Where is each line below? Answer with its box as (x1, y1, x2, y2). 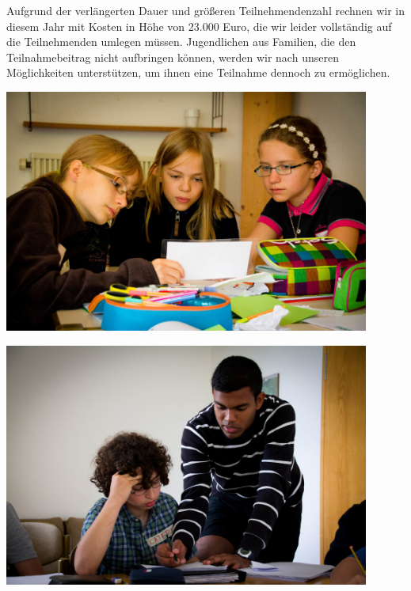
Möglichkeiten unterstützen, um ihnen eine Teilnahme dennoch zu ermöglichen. (6, 64, 390, 81)
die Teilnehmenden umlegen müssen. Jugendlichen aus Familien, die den (6, 33, 356, 50)
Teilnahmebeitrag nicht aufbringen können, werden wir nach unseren (6, 48, 339, 65)
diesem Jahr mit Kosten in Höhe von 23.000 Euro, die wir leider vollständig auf (6, 17, 392, 34)
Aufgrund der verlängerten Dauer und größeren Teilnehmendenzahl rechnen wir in (6, 2, 405, 18)
